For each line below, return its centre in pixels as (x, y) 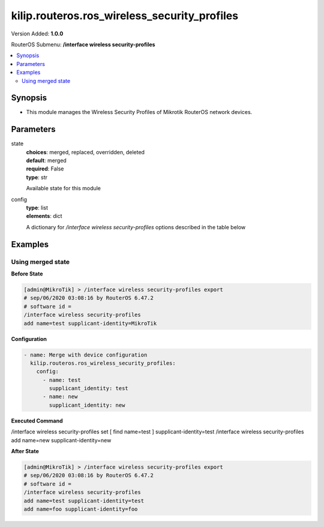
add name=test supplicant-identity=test (84, 501)
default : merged (46, 161)
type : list (37, 208)
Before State (27, 274)
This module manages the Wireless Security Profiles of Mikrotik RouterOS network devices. (139, 112)
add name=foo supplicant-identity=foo (81, 509)
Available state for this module (64, 188)
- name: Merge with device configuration (85, 355)
